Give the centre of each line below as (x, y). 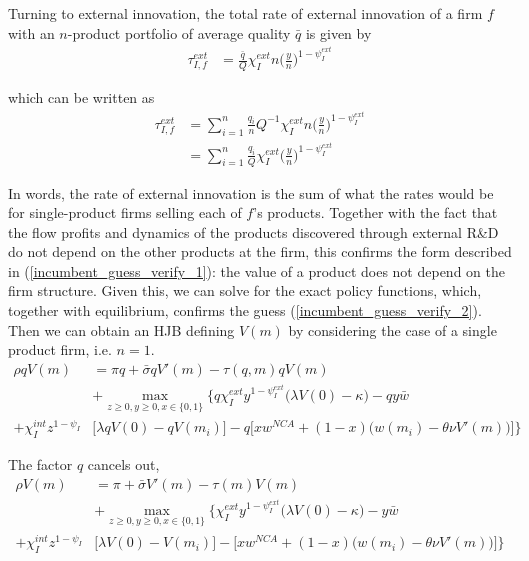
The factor (40, 464)
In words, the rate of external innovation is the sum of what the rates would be (251, 192)
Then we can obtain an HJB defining (121, 329)
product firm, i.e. (60, 349)
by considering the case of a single (392, 329)
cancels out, (123, 464)
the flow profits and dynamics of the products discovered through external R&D (253, 231)
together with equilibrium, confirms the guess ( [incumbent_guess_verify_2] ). (245, 310)
